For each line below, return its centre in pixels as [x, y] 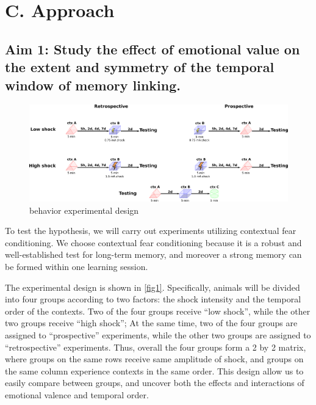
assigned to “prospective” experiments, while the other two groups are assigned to [158, 335]
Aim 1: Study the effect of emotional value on [153, 49]
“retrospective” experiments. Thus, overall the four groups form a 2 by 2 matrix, [156, 347]
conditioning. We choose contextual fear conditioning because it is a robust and [153, 242]
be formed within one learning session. [77, 267]
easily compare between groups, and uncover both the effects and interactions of [155, 383]
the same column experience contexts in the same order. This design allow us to [154, 370]
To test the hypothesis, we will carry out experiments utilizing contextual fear [151, 231]
